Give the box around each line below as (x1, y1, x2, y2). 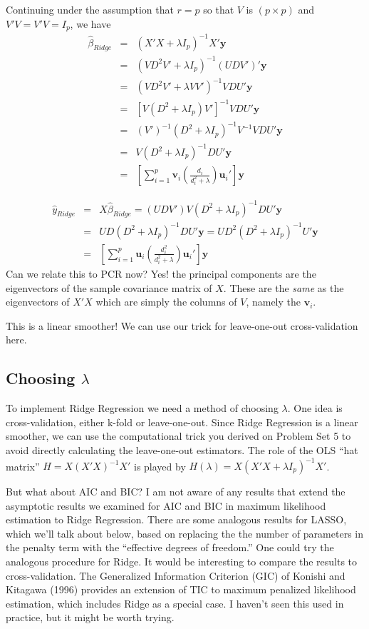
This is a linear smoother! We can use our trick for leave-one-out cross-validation (6, 318, 358, 333)
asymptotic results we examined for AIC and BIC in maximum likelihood (6, 498, 326, 513)
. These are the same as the (223, 280, 344, 295)
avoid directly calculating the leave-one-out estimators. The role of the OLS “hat (6, 442, 358, 457)
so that (203, 2, 234, 16)
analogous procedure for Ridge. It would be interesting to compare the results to (6, 553, 358, 568)
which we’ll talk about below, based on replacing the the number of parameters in (6, 525, 363, 540)
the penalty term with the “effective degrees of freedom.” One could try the (6, 540, 334, 555)
